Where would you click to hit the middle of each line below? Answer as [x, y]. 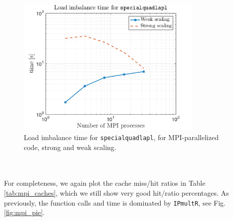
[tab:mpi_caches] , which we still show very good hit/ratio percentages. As [116, 193]
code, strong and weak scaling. [70, 147]
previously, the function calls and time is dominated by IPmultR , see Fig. [115, 202]
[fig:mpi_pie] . [25, 212]
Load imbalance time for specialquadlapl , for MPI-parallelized [121, 137]
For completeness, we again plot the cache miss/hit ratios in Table [105, 183]
